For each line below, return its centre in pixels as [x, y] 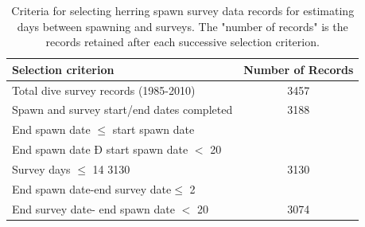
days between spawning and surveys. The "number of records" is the [182, 26]
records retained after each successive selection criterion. [182, 42]
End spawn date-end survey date [92, 188]
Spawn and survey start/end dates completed [122, 110]
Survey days [41, 169]
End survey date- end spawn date [93, 208]
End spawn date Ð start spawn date [100, 149]
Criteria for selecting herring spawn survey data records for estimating [183, 10]
